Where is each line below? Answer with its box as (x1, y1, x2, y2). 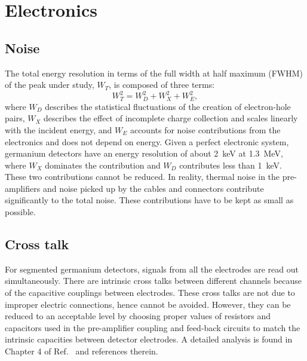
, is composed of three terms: (109, 78, 215, 91)
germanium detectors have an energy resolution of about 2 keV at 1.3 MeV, (5, 147, 283, 160)
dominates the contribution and (45, 158, 161, 171)
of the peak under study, (5, 78, 94, 91)
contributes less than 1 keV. (179, 158, 282, 171)
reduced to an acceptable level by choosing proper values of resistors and (5, 310, 271, 322)
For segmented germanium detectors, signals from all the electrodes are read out (5, 262, 299, 275)
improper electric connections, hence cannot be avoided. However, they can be (5, 298, 291, 310)
